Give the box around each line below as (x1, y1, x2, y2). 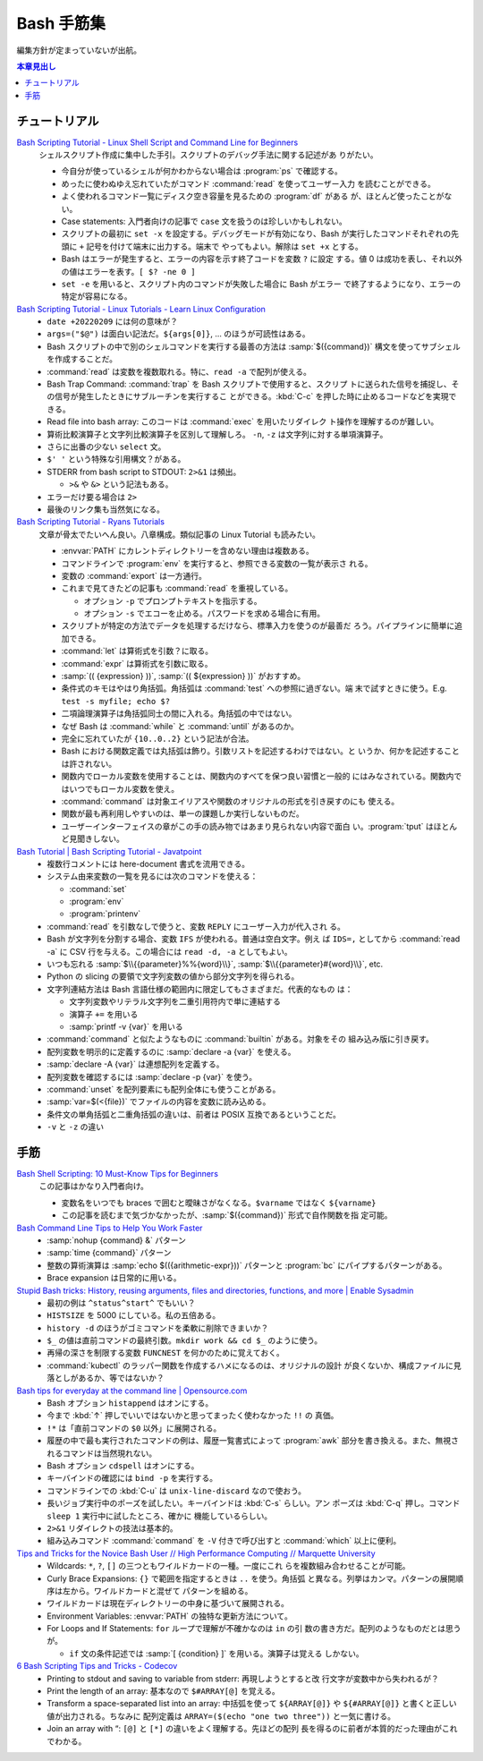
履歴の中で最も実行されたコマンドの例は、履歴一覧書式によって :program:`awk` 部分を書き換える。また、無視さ (47, 1435, 460, 1446)
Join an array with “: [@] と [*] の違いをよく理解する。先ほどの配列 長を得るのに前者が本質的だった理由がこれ (47, 1723, 458, 1734)
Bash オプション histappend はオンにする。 (47, 1398, 214, 1408)
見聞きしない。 (68, 833, 124, 845)
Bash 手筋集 (16, 13, 106, 33)
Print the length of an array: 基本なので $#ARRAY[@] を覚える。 (47, 1686, 281, 1697)
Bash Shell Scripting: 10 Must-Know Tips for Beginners (16, 1169, 219, 1178)
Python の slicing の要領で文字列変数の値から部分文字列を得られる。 (47, 971, 300, 982)
